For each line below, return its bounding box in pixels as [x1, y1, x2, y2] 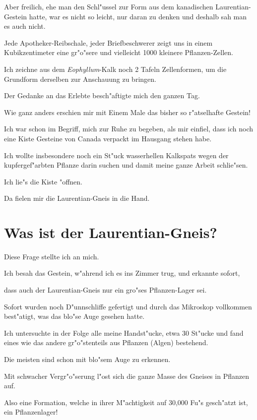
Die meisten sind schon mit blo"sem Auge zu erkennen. [4, 354, 171, 364]
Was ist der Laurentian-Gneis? [4, 222, 217, 242]
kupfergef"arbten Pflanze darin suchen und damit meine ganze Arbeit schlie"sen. [4, 160, 248, 170]
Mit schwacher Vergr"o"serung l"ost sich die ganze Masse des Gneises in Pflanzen [4, 370, 249, 381]
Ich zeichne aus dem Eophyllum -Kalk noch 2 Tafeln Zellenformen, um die [4, 63, 227, 74]
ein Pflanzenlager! [4, 407, 58, 417]
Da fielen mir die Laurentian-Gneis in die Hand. [4, 193, 150, 203]
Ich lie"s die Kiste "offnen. [4, 176, 82, 186]
